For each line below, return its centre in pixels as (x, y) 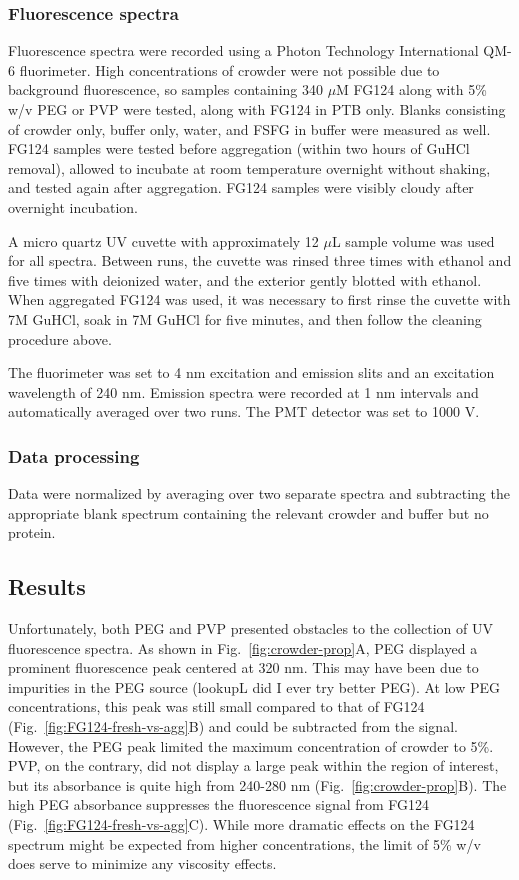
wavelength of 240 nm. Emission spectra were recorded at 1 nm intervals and (243, 391)
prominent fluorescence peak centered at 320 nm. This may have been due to (243, 667)
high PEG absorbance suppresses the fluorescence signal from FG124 (219, 804)
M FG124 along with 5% (411, 89)
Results (47, 586)
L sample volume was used (413, 240)
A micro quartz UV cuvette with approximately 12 (163, 240)
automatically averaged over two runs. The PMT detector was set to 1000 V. (244, 411)
